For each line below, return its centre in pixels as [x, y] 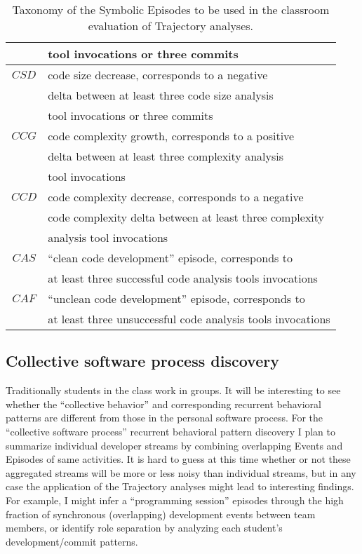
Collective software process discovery [142, 361]
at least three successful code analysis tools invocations [183, 278]
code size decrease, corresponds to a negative [158, 75]
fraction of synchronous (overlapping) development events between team [161, 514]
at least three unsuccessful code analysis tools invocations [189, 319]
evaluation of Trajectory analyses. [171, 26]
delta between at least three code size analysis [161, 95]
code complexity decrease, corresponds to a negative [176, 197]
